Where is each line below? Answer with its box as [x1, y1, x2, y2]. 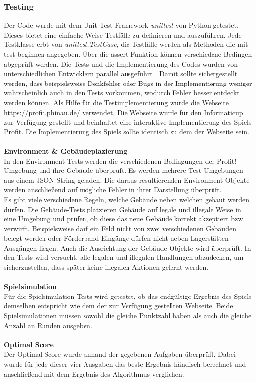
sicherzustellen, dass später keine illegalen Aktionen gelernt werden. [4, 262, 209, 272]
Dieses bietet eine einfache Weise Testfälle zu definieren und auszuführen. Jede [4, 29, 242, 40]
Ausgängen [4, 242, 37, 253]
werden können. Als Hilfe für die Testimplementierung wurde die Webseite [4, 97, 229, 107]
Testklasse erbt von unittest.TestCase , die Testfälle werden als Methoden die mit [4, 39, 248, 49]
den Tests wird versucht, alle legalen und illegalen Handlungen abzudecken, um [4, 252, 244, 262]
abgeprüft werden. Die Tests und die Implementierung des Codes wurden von [4, 58, 238, 69]
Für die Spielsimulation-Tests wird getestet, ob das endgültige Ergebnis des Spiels [4, 291, 252, 301]
